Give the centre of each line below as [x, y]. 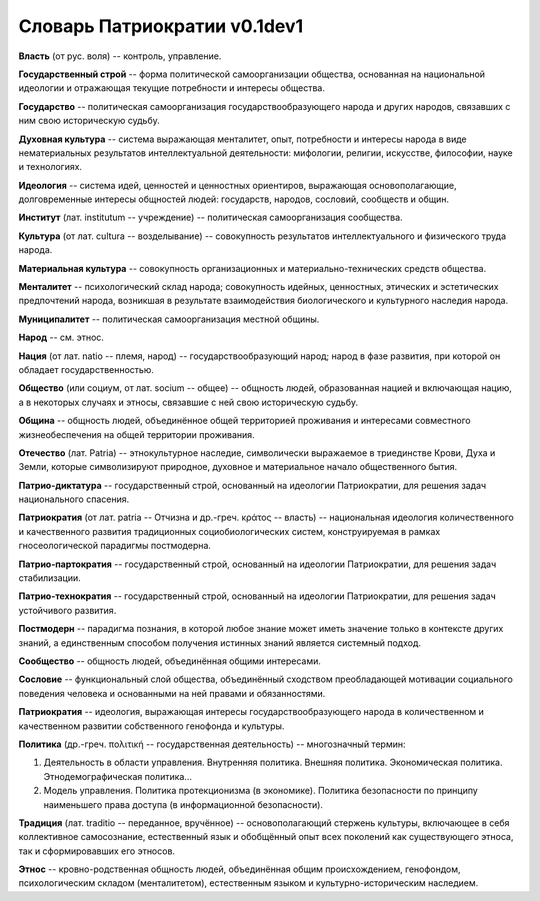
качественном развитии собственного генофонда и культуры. [151, 726]
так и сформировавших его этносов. [96, 851]
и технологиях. [50, 167]
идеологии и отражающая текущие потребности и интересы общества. [171, 88]
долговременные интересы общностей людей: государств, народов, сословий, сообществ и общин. [234, 199]
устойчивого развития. [67, 610]
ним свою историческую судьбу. [89, 121]
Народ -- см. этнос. [61, 337]
